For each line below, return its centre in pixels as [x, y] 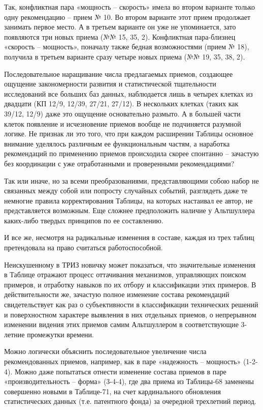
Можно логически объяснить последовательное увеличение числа [105, 351]
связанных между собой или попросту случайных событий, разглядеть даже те [126, 191]
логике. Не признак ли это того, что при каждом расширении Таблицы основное [129, 134]
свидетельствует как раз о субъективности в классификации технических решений [131, 304]
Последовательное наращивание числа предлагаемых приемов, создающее [119, 74]
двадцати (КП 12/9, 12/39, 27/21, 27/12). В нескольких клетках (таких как [121, 104]
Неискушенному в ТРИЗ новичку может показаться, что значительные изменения [130, 264]
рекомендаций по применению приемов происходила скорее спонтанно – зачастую [131, 153]
